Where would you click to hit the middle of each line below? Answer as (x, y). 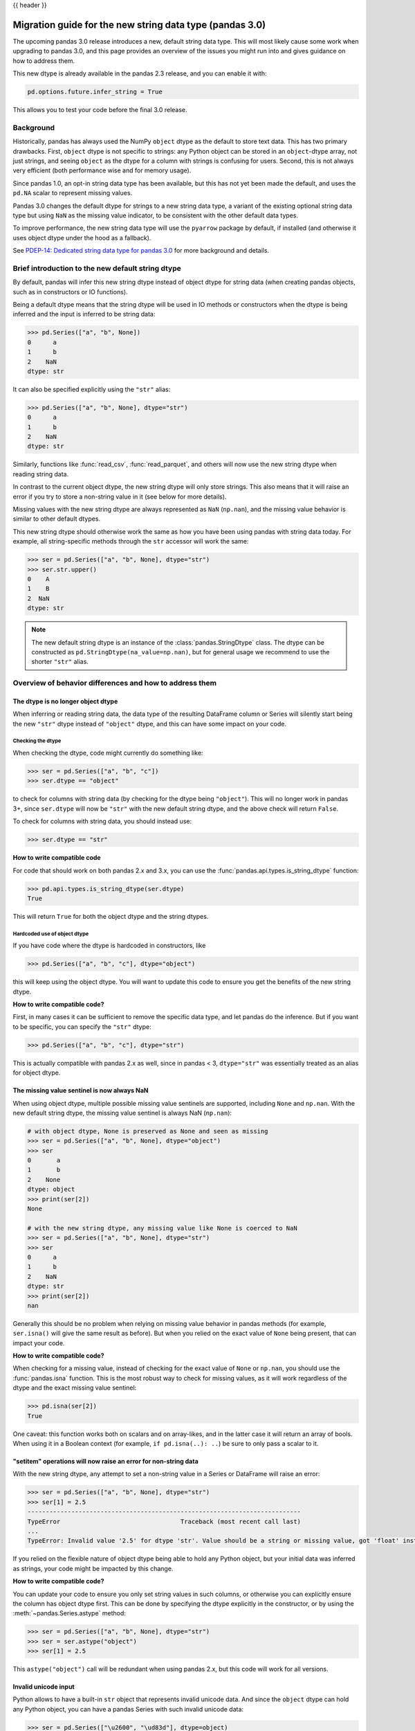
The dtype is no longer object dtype (65, 701)
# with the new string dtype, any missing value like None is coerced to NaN (162, 1228)
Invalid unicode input (44, 1687)
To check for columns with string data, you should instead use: (102, 821)
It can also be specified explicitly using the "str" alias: (92, 389)
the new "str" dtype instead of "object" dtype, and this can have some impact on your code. (150, 724)
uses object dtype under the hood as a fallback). (82, 237)
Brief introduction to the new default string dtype (97, 268)
